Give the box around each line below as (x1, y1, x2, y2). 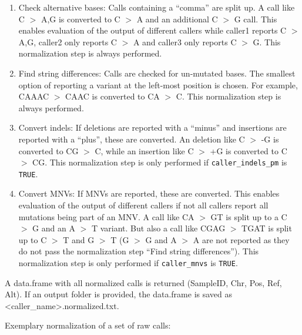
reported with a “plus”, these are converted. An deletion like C (18, 132, 245, 145)
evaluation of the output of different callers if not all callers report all (18, 199, 269, 211)
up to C (18, 233, 47, 246)
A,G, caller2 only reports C (18, 35, 117, 48)
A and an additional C (136, 12, 218, 25)
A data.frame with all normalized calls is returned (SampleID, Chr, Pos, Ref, (5, 276, 282, 288)
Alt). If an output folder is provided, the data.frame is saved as (5, 288, 233, 300)
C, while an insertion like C (95, 144, 194, 157)
